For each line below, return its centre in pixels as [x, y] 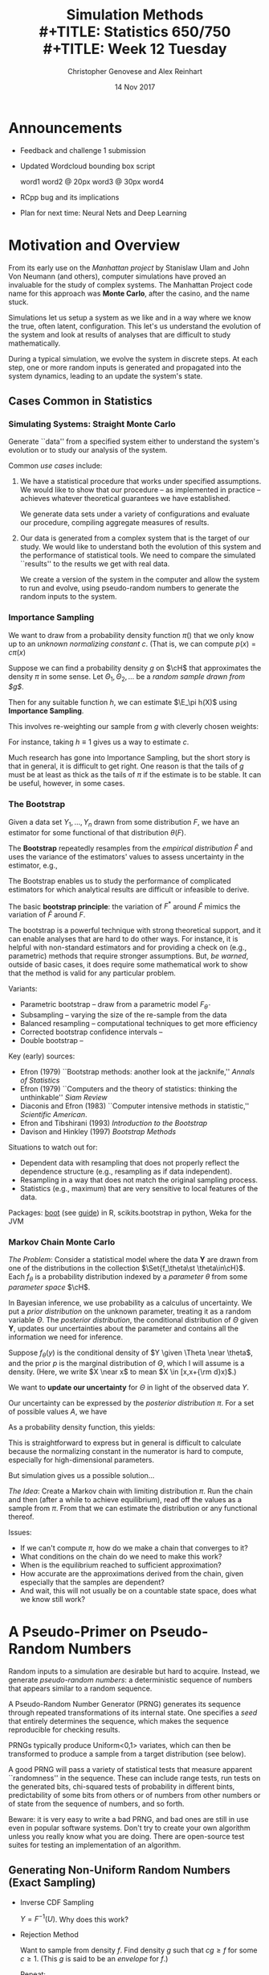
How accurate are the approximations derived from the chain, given [132, 1573]
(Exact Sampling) [52, 1883]
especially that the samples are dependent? [92, 1582]
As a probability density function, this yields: [82, 1426]
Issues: [20, 1532]
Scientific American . [53, 1114]
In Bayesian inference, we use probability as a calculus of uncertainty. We [130, 1303]
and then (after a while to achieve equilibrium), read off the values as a [125, 1499]
